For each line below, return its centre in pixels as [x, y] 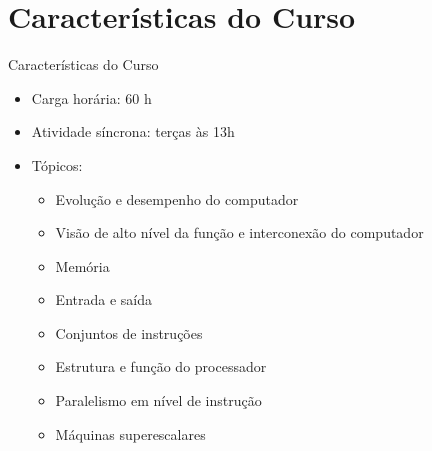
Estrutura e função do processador [161, 366]
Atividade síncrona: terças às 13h [133, 131]
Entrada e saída [103, 299]
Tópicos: [57, 164]
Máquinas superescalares [130, 433]
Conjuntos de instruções [129, 332]
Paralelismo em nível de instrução [158, 400]
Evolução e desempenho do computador [177, 198]
